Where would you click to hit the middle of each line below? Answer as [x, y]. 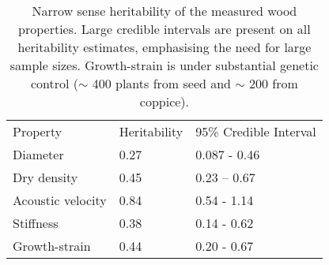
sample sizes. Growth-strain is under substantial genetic [164, 65]
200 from [274, 83]
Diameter [38, 154]
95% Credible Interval [256, 131]
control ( [54, 83]
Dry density [45, 177]
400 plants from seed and [162, 83]
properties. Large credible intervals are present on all [164, 29]
